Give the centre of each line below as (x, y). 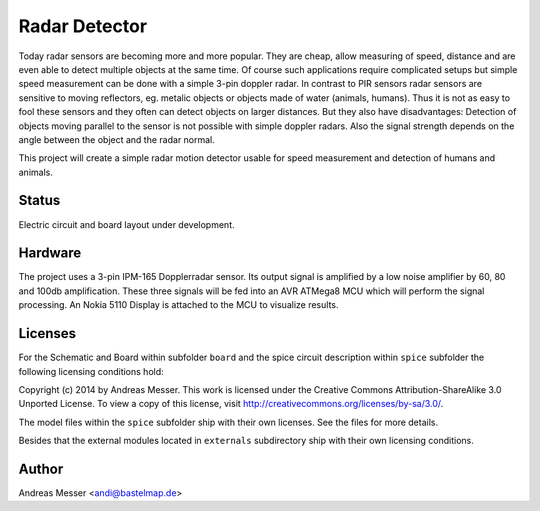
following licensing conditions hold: (91, 371)
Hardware (50, 253)
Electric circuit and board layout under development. (126, 224)
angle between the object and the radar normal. (116, 139)
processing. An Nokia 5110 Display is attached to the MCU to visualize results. (178, 305)
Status (39, 200)
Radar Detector (83, 26)
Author (41, 468)
